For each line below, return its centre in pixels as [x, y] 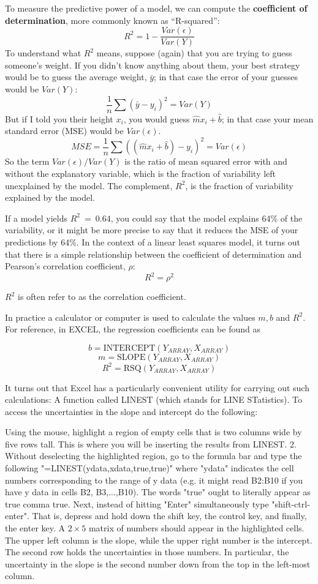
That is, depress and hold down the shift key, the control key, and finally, [169, 516]
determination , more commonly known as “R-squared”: [112, 20]
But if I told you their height [59, 118]
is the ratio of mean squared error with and [206, 161]
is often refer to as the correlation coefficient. [102, 297]
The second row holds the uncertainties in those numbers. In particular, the [147, 552]
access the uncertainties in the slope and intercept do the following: [131, 411]
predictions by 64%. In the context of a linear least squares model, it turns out [153, 241]
